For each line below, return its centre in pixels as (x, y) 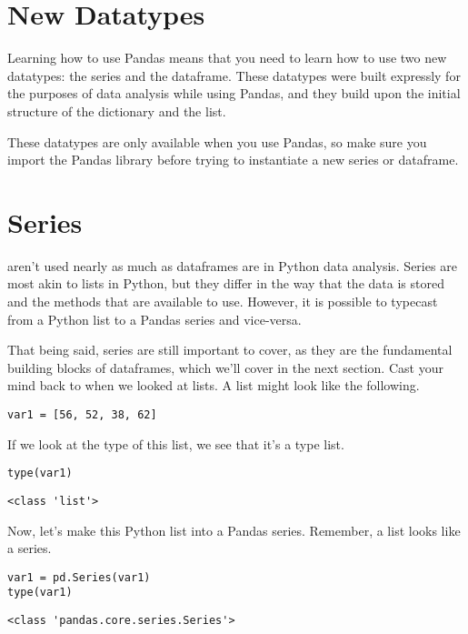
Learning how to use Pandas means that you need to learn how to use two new (227, 58)
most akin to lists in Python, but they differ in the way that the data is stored (226, 283)
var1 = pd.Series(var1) (79, 577)
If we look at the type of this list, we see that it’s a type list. (176, 443)
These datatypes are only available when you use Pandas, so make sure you (217, 141)
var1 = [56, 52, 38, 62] (82, 414)
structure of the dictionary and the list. (117, 111)
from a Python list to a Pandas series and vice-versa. (154, 319)
